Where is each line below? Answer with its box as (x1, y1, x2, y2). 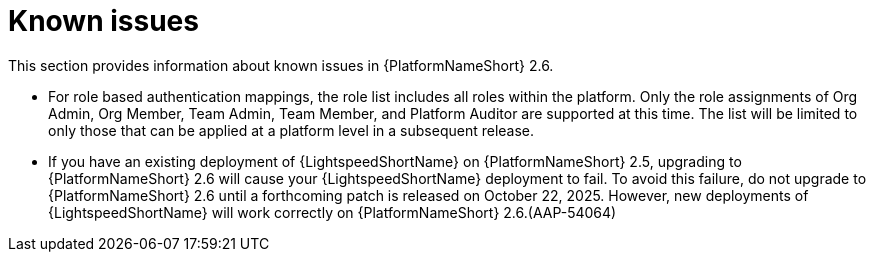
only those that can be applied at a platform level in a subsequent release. (48, 121, 535, 139)
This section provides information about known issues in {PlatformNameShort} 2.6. (8, 56, 554, 74)
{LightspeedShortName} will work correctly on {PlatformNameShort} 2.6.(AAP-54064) (48, 203, 617, 221)
